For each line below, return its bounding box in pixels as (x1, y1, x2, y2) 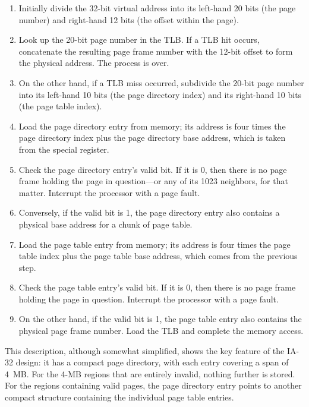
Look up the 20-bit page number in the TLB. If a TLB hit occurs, (18, 33, 260, 46)
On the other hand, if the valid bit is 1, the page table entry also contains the (18, 313, 302, 325)
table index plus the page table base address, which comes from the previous (18, 250, 298, 262)
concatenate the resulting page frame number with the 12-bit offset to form (18, 45, 293, 57)
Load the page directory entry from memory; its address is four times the (18, 119, 286, 132)
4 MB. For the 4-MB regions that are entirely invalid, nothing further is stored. (5, 367, 295, 380)
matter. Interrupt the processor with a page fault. (18, 186, 200, 198)
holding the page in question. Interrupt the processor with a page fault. (18, 292, 279, 305)
